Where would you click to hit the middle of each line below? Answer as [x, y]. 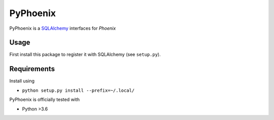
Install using [22, 81]
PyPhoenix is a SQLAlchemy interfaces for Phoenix [63, 28]
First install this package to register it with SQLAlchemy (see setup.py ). [85, 54]
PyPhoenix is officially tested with [44, 100]
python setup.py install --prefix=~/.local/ [78, 90]
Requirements [32, 69]
